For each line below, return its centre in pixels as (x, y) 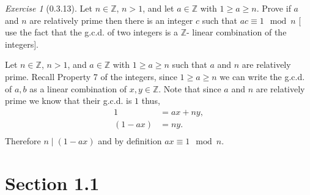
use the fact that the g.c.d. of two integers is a (91, 32)
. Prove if (274, 8)
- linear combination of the (236, 32)
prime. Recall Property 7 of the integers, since (91, 76)
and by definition (130, 140)
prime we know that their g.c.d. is (68, 101)
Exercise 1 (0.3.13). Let (49, 8)
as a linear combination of (78, 88)
